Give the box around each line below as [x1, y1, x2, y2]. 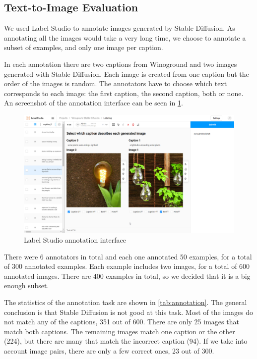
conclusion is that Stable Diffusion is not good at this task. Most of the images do [4, 307, 254, 317]
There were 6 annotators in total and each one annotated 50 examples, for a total [4, 251, 252, 261]
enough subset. [4, 280, 49, 291]
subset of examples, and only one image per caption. [4, 42, 163, 52]
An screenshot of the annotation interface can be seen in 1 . [4, 98, 183, 108]
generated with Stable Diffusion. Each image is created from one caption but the [4, 68, 249, 79]
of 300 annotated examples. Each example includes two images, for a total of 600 [4, 261, 250, 271]
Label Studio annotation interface [24, 235, 126, 245]
